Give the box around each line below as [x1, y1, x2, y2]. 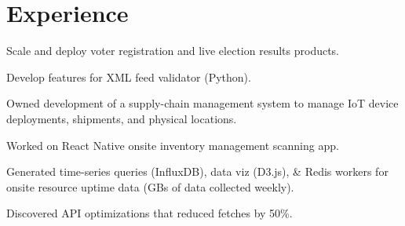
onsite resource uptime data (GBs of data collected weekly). [6, 178, 294, 195]
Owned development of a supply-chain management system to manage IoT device [6, 95, 399, 111]
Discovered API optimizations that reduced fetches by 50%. [6, 205, 293, 221]
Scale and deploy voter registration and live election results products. [6, 42, 340, 59]
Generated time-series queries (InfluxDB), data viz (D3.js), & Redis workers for [6, 163, 389, 180]
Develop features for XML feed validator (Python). [6, 68, 251, 85]
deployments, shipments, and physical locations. [6, 110, 237, 126]
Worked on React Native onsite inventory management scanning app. [6, 137, 339, 153]
